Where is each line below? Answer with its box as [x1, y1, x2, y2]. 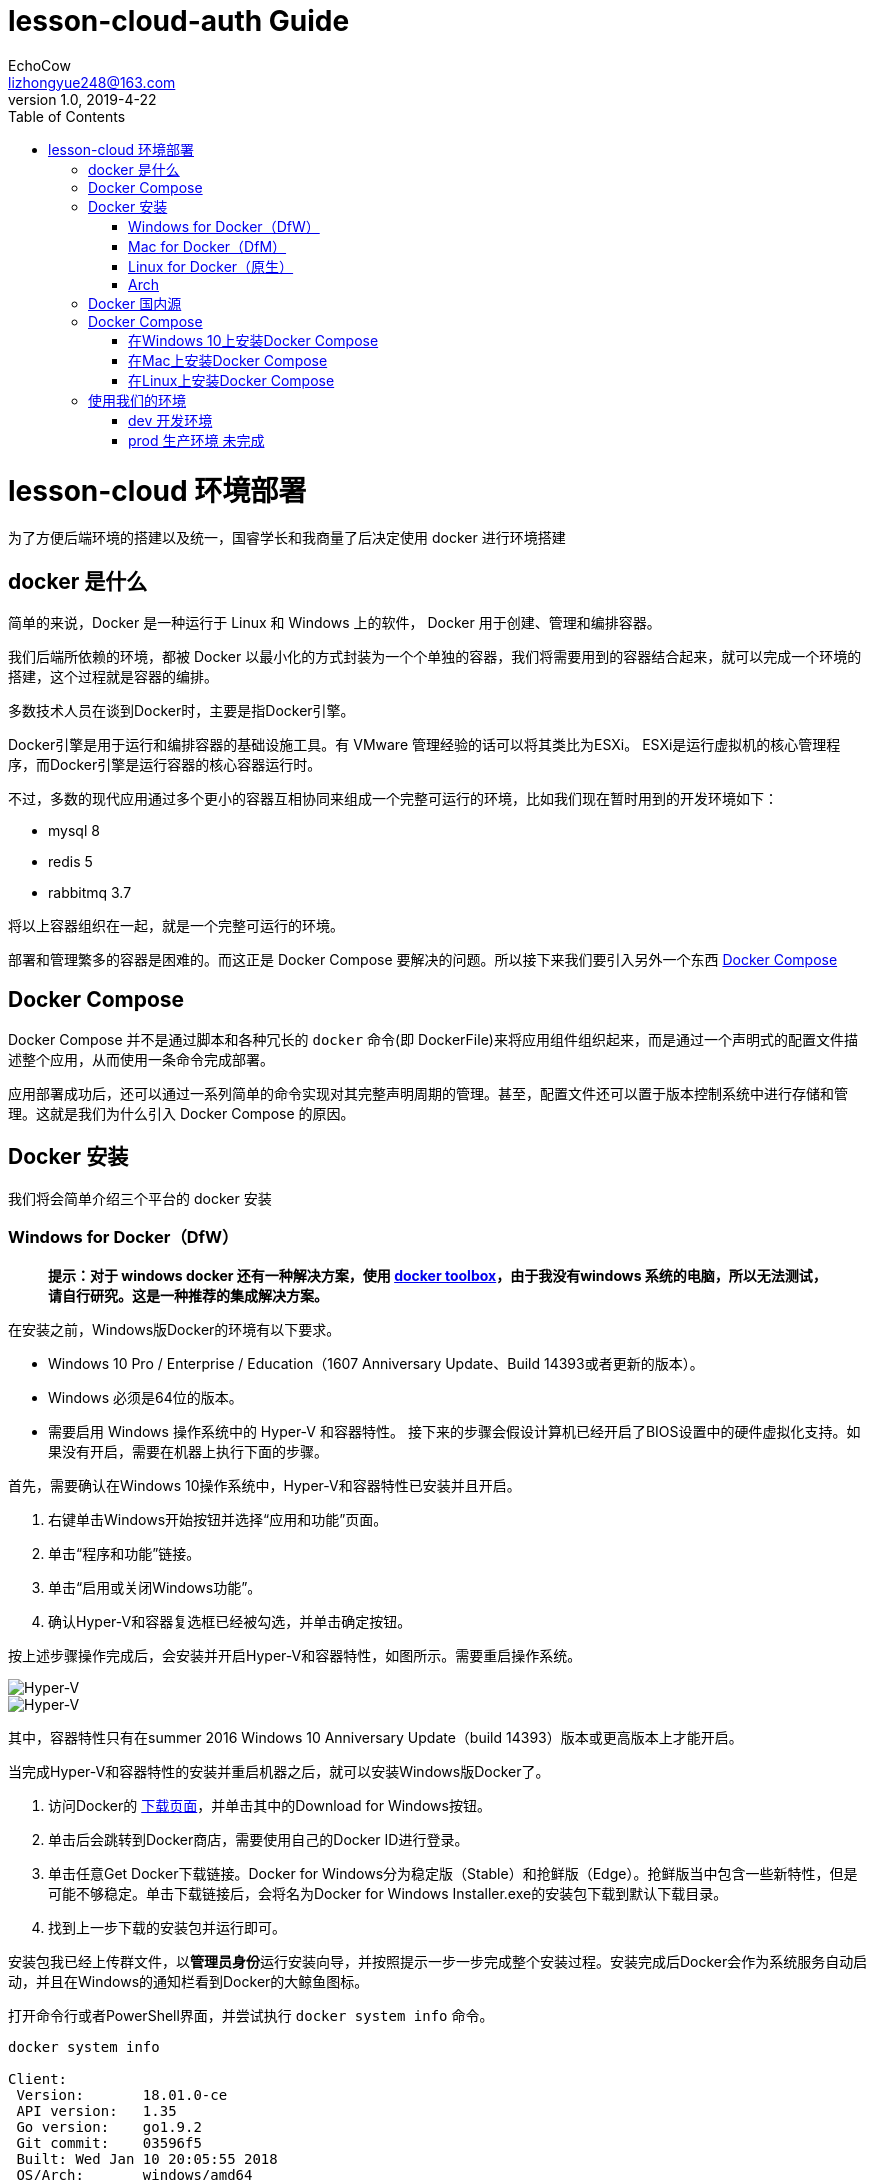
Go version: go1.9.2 [16, 2118, 202, 2135]
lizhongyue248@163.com [8, 73, 176, 91]
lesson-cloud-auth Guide [8, 4, 350, 38]
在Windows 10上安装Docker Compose [128, 331, 379, 349]
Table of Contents [8, 107, 126, 125]
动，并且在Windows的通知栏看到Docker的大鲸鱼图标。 [8, 1972, 369, 1990]
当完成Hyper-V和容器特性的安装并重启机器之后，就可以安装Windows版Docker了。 [8, 1762, 550, 1780]
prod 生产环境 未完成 [128, 431, 265, 449]
